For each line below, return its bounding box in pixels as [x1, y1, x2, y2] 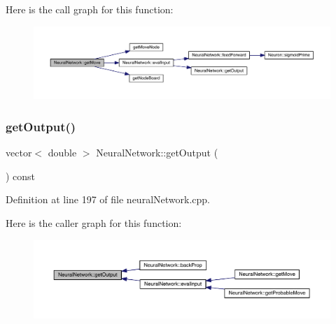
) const [6, 168, 36, 183]
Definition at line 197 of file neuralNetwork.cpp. [6, 192, 210, 207]
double [48, 145, 77, 160]
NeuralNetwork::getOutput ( [96, 145, 218, 160]
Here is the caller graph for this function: [6, 215, 182, 230]
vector [6, 145, 32, 160]
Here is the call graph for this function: [6, 2, 174, 16]
